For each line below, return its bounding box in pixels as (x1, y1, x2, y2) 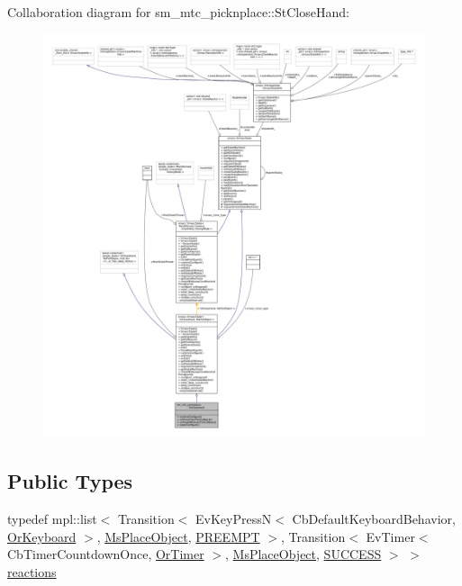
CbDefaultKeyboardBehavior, (292, 509, 456, 527)
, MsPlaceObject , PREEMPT (96, 527, 260, 545)
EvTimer (366, 527, 415, 545)
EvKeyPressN (195, 509, 272, 527)
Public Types (7, 467, 133, 495)
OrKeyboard (7, 527, 77, 545)
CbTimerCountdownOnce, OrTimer (7, 545, 204, 563)
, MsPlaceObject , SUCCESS (225, 545, 382, 563)
